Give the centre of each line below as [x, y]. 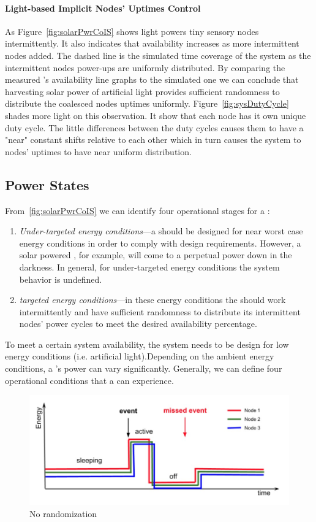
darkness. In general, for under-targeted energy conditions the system [149, 267]
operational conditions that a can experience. [89, 380]
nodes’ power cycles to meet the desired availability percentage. [138, 324]
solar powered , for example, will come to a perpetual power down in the [156, 255]
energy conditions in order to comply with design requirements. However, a [160, 243]
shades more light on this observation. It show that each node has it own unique [156, 115]
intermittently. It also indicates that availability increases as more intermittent [152, 43]
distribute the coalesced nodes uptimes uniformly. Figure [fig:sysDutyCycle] [147, 103]
